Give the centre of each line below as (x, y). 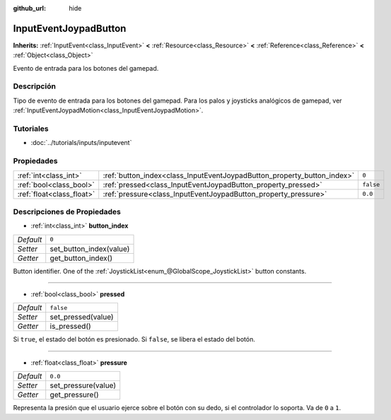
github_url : (29, 8)
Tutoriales (31, 129)
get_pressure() (74, 395)
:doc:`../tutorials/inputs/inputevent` (81, 143)
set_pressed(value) (82, 317)
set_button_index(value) (90, 249)
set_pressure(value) (83, 385)
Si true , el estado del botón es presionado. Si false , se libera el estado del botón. (134, 339)
